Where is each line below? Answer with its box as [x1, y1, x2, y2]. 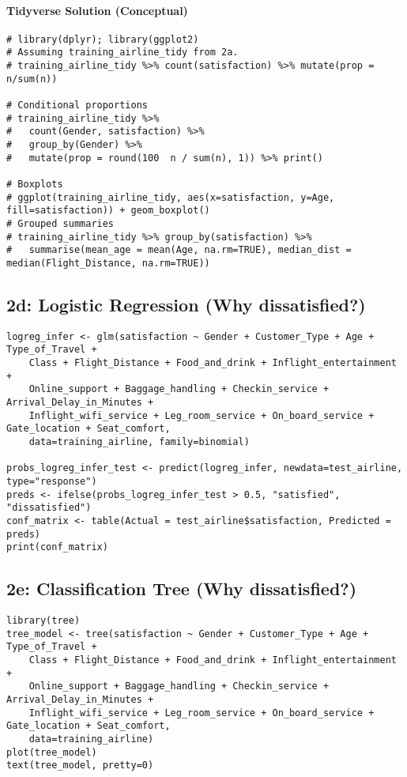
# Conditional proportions [6, 100, 148, 111]
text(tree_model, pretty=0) [6, 760, 154, 771]
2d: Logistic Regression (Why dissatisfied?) [6, 292, 366, 316]
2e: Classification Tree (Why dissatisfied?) [6, 576, 357, 601]
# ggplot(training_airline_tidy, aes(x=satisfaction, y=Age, [6, 191, 335, 203]
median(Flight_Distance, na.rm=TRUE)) [6, 257, 210, 269]
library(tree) [6, 615, 81, 627]
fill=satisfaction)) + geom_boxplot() [6, 205, 210, 217]
